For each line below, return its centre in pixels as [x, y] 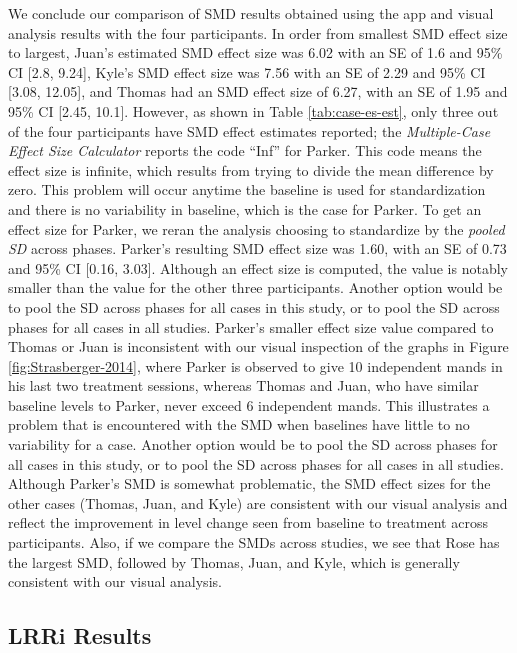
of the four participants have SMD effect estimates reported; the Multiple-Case [249, 130]
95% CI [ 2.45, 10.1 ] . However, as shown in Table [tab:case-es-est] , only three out [253, 110]
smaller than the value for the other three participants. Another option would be [255, 287]
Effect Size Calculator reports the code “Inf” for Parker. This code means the [245, 150]
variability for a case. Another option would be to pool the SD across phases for [253, 444]
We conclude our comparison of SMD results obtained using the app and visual [251, 13]
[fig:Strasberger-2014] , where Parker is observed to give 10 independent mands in [255, 365]
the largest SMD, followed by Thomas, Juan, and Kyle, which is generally [234, 561]
